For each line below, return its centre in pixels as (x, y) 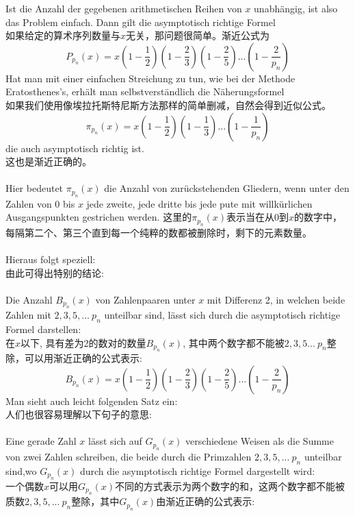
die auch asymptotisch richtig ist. (75, 148)
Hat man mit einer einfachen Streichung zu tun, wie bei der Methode (150, 78)
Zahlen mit (28, 315)
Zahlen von (29, 203)
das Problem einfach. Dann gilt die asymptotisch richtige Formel (141, 22)
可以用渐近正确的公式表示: (83, 357)
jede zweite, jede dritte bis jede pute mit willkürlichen (199, 203)
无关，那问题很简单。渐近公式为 (198, 35)
